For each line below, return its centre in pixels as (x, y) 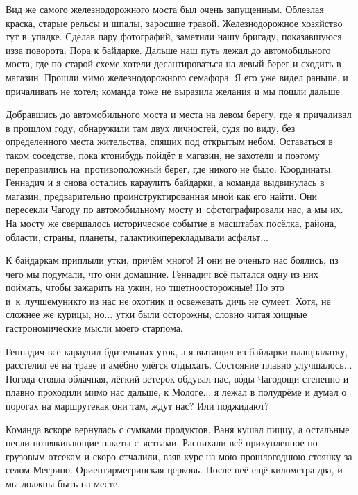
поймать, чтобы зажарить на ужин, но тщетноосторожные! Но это (145, 287)
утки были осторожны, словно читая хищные (211, 314)
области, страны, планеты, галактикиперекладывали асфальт (133, 236)
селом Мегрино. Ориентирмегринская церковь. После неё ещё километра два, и (174, 470)
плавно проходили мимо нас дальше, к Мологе (104, 392)
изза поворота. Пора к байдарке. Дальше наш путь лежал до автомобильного (168, 50)
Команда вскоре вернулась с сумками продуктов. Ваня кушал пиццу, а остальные (178, 429)
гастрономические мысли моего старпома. (94, 328)
